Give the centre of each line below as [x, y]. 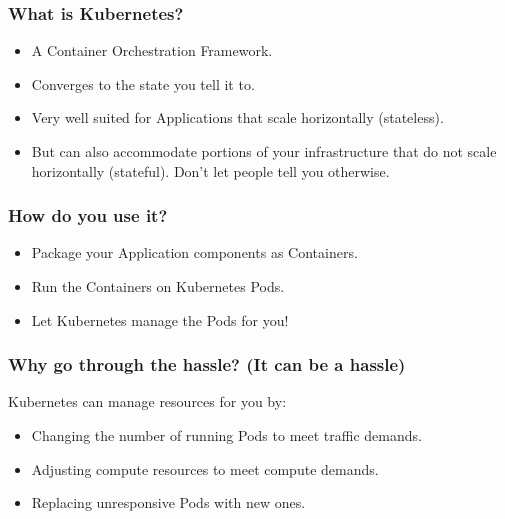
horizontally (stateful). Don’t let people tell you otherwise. [210, 170]
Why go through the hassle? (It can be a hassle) [207, 364]
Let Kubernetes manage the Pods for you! [160, 319]
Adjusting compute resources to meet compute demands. [205, 468]
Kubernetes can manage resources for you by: [147, 401]
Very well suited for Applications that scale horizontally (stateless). [237, 117]
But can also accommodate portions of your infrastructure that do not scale [264, 151]
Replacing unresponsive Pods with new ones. [168, 502]
